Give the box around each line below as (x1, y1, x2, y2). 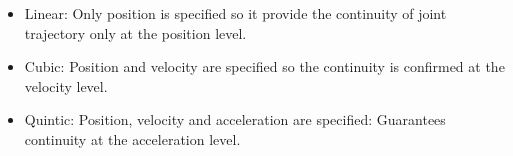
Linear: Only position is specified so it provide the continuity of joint (24, 3, 447, 23)
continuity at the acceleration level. (24, 128, 241, 149)
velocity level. (24, 75, 108, 96)
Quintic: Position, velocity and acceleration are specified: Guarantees (24, 109, 446, 130)
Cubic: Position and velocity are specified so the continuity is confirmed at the (24, 56, 505, 77)
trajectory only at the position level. (24, 22, 247, 43)
